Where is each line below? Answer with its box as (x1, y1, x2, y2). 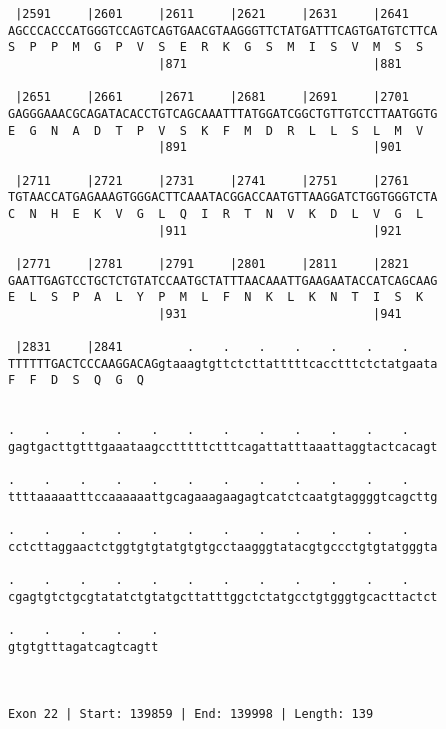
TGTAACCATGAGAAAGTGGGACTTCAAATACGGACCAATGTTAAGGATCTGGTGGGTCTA (8, 190, 438, 205)
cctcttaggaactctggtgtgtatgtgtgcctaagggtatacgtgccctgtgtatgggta (8, 540, 438, 554)
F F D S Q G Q (8, 373, 145, 388)
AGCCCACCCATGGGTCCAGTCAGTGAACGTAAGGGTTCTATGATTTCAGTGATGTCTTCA (8, 23, 438, 38)
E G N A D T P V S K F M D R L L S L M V (8, 123, 424, 138)
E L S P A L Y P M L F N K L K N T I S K (8, 290, 424, 305)
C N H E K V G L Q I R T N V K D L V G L (8, 206, 424, 221)
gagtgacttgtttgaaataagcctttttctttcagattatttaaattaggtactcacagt (8, 440, 438, 455)
